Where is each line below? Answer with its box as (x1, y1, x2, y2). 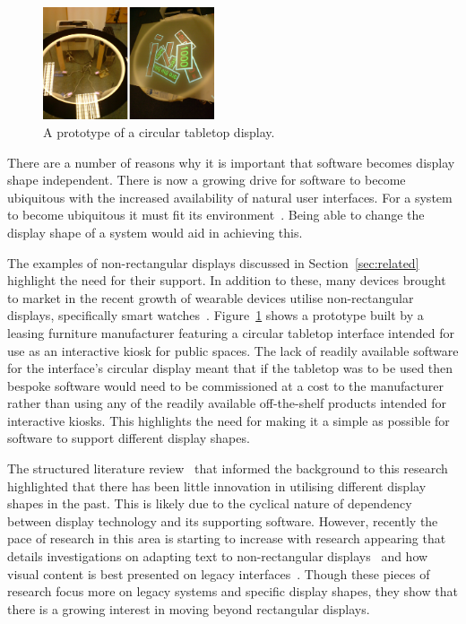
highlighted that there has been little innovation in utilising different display (7, 476, 427, 495)
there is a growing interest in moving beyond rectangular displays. (7, 599, 370, 618)
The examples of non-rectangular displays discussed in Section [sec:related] (7, 253, 419, 272)
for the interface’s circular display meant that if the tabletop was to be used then (7, 359, 453, 377)
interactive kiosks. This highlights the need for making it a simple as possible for (7, 411, 450, 429)
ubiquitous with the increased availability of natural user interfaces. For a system (7, 187, 453, 206)
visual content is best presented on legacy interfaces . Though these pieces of (7, 564, 430, 583)
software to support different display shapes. (7, 429, 250, 447)
